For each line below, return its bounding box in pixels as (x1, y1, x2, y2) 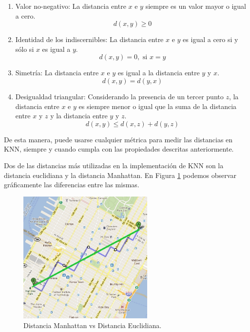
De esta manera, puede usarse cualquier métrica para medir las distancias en (4, 134, 233, 144)
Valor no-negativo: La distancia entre (15, 1, 126, 11)
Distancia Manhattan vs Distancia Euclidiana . (23, 320, 162, 330)
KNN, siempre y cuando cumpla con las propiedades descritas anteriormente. (4, 144, 234, 154)
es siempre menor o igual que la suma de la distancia (78, 101, 237, 111)
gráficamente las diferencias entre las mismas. (4, 179, 139, 190)
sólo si (15, 44, 34, 54)
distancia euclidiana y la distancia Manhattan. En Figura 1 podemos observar (4, 170, 236, 180)
